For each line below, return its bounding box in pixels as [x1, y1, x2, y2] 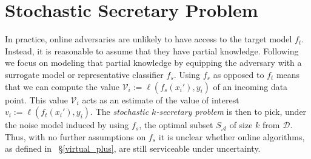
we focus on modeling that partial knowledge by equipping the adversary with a [5, 56, 302, 69]
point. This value [5, 93, 68, 106]
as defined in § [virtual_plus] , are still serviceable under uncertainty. [5, 142, 261, 155]
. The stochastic [90, 105, 149, 118]
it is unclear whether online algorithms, [158, 130, 305, 143]
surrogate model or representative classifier [5, 68, 164, 80]
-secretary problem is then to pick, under [156, 105, 307, 118]
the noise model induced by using [5, 118, 129, 131]
